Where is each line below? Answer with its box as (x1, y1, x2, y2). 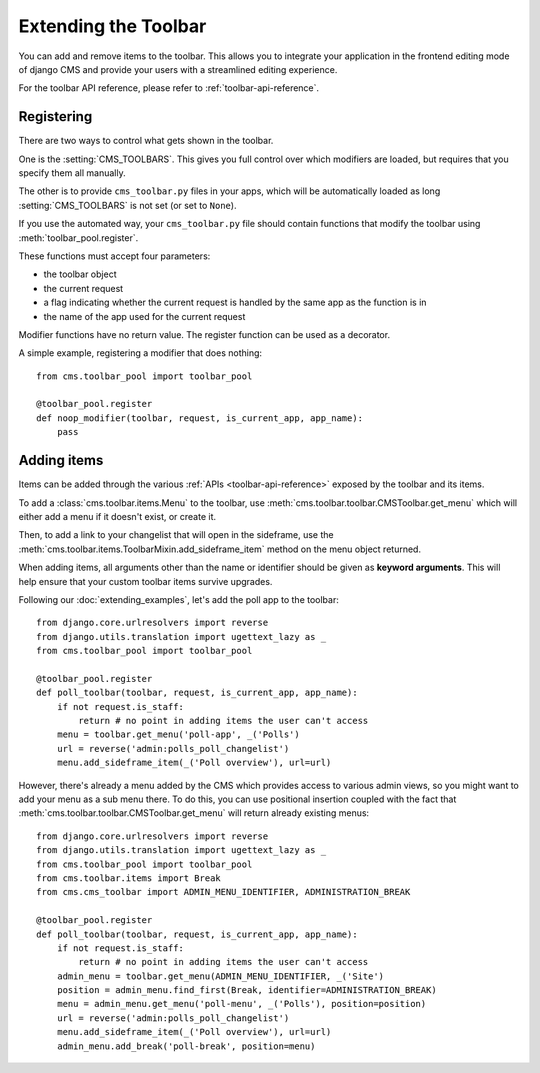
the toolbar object (43, 268, 117, 280)
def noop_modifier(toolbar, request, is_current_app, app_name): (36, 412, 364, 424)
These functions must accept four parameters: (18, 250, 211, 262)
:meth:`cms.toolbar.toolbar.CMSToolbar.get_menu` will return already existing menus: (18, 807, 370, 819)
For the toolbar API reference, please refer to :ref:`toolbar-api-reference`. (18, 82, 320, 94)
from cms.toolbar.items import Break (36, 872, 222, 884)
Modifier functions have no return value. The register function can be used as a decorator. (18, 328, 390, 340)
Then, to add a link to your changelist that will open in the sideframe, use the (18, 529, 334, 541)
